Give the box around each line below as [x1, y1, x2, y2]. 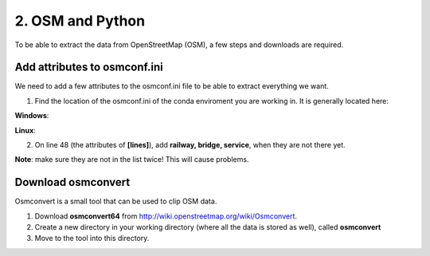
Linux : [14, 125, 36, 135]
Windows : [14, 111, 49, 120]
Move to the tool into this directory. [34, 234, 150, 243]
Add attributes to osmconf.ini [14, 61, 163, 74]
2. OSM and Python [14, 12, 146, 30]
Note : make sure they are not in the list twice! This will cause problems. [14, 155, 249, 164]
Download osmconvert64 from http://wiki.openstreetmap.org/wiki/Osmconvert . [34, 211, 298, 221]
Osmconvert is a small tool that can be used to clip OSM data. [14, 196, 217, 207]
